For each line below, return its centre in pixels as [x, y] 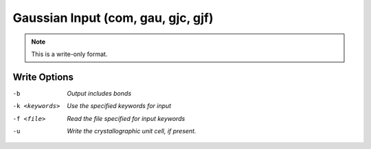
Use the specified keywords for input [119, 106]
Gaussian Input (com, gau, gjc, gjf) [113, 18]
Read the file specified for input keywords [126, 118]
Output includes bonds [99, 93]
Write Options [43, 77]
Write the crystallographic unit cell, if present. [132, 131]
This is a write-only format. [69, 54]
